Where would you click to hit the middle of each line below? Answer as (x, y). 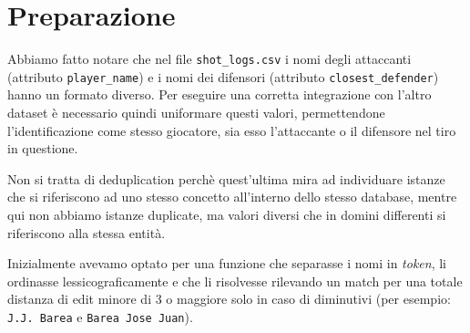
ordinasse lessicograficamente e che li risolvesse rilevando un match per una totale (235, 281)
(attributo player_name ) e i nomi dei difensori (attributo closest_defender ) (223, 76)
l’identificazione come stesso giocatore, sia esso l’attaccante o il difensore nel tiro (232, 130)
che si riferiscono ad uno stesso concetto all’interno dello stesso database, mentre (232, 197)
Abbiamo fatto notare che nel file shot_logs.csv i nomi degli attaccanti (209, 59)
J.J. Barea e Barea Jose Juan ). (100, 316)
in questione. (43, 148)
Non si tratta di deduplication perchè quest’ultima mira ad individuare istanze (226, 178)
